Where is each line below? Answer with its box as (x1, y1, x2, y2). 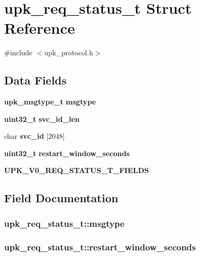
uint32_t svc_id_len (4, 113, 80, 124)
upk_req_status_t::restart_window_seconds (4, 240, 196, 253)
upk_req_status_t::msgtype (4, 217, 125, 229)
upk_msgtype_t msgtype (4, 96, 96, 107)
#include (4, 47, 33, 58)
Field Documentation (4, 190, 119, 206)
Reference (4, 17, 75, 38)
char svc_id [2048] (4, 131, 65, 141)
